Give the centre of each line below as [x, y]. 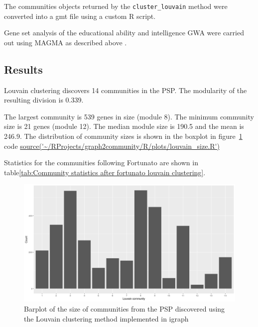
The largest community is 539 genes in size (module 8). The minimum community [129, 116]
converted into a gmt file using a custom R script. [80, 16]
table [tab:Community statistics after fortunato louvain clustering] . [105, 172]
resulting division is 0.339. [44, 100]
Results [23, 69]
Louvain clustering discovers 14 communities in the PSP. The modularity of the [126, 90]
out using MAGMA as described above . [65, 42]
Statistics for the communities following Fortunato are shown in [101, 163]
